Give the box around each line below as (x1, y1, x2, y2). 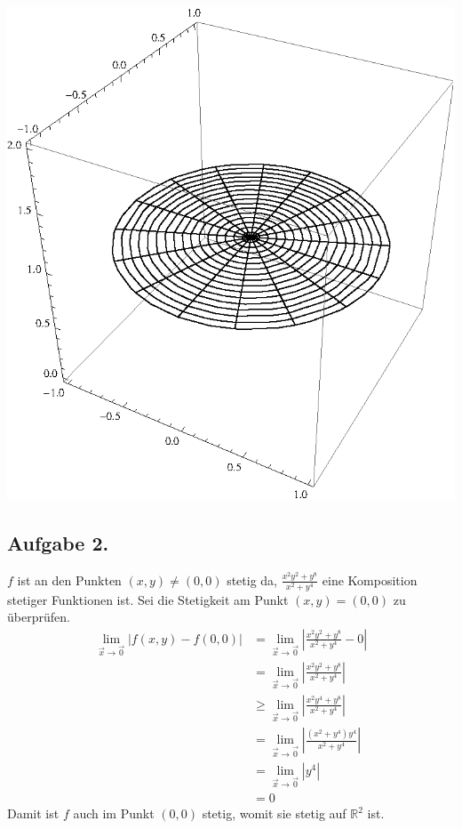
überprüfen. (7, 608, 70, 626)
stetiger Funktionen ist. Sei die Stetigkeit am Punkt (7, 590, 289, 608)
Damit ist (7, 804, 60, 823)
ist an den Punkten (17, 570, 122, 589)
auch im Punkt (73, 804, 155, 823)
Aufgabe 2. (7, 528, 109, 556)
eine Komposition (322, 570, 418, 589)
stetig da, (227, 570, 278, 589)
